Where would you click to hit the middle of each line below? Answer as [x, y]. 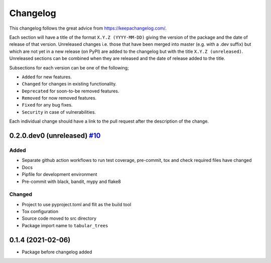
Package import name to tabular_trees [65, 225]
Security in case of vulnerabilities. [59, 112]
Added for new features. [47, 77]
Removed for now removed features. [59, 98]
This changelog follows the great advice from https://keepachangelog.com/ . [88, 28]
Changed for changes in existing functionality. [69, 84]
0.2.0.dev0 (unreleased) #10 [55, 136]
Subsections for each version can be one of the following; [69, 67]
